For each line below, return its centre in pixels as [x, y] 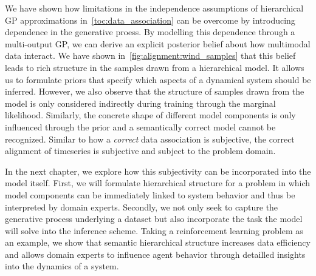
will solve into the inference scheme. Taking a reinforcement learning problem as [154, 230]
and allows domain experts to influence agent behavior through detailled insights [155, 254]
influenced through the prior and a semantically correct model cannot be [140, 126]
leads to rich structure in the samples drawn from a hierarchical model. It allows [155, 67]
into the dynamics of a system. [62, 266]
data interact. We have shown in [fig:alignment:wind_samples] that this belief [150, 56]
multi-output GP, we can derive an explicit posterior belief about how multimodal [158, 43]
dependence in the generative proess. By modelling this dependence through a [150, 32]
